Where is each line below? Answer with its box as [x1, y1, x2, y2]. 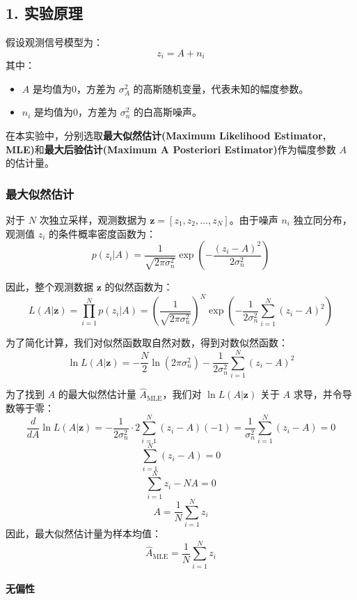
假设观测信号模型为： [6, 35, 103, 49]
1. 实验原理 [6, 2, 83, 24]
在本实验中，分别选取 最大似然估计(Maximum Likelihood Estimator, [6, 128, 326, 143]
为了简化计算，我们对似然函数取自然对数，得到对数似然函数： [6, 335, 288, 350]
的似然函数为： [104, 279, 173, 294]
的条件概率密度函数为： [49, 226, 157, 240]
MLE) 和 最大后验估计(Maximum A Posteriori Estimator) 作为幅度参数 [6, 141, 336, 156]
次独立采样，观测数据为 [39, 213, 147, 227]
